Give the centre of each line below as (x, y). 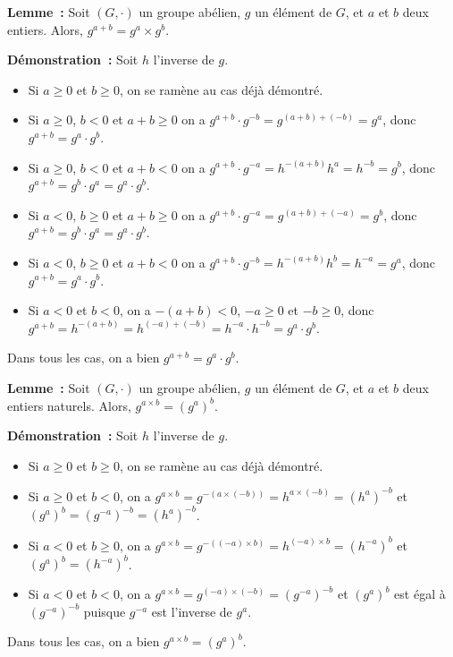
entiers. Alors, (46, 29)
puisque (105, 611)
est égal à (420, 594)
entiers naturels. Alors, (69, 405)
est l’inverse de (192, 611)
